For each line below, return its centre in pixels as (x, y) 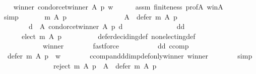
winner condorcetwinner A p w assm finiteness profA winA (118, 6)
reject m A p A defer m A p (105, 65)
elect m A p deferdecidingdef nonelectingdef (108, 36)
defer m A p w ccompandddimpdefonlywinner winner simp (130, 55)
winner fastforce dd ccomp (116, 46)
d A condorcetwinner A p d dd (107, 26)
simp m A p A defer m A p (90, 16)
